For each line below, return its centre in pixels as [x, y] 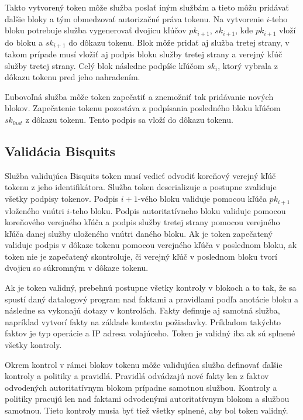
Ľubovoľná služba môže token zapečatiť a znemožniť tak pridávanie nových [139, 96]
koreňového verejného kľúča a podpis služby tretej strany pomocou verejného [142, 222]
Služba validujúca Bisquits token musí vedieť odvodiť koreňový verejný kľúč [140, 175]
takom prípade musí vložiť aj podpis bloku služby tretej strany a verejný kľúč [144, 54]
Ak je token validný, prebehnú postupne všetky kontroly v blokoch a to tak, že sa [151, 288]
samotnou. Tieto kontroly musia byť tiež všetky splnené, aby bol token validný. [147, 410]
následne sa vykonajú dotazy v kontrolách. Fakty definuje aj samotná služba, [142, 310]
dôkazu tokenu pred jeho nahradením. [73, 77]
